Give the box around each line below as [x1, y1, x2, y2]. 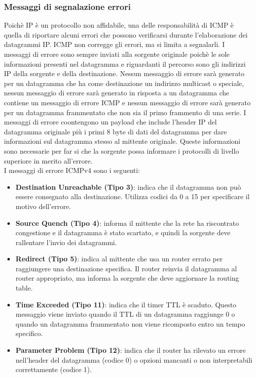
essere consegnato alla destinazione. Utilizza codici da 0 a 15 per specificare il [15, 191, 250, 202]
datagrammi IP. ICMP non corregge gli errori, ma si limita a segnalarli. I [4, 39, 225, 49]
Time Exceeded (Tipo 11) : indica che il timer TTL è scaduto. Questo [15, 299, 237, 309]
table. [15, 283, 33, 293]
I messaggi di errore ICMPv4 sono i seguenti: [4, 165, 140, 175]
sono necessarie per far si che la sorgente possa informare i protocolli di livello [4, 145, 239, 156]
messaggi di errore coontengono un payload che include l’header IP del [4, 117, 217, 127]
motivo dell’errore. [15, 201, 71, 211]
